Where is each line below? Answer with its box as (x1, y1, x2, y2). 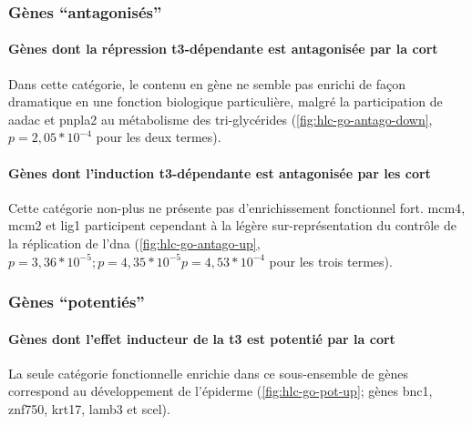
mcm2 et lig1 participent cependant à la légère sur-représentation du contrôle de (8, 216, 457, 235)
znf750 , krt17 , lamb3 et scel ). (8, 400, 170, 419)
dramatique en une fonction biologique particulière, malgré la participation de (8, 92, 443, 111)
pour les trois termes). (269, 251, 393, 270)
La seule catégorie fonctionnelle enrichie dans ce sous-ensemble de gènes (8, 363, 408, 382)
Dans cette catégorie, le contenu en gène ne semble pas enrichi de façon (8, 74, 405, 93)
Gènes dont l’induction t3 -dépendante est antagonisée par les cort (8, 163, 431, 182)
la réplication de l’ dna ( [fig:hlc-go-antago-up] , (8, 234, 261, 252)
